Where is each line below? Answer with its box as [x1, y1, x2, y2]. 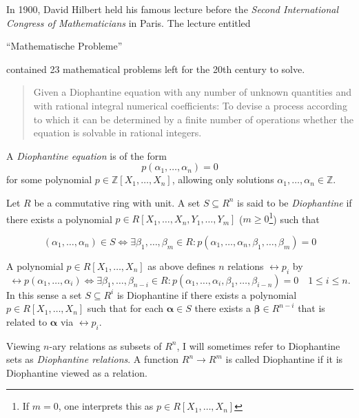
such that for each [87, 301, 163, 315]
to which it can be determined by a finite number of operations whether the [33, 112, 353, 126]
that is [298, 301, 325, 315]
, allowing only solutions [172, 172, 274, 187]
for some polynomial [6, 172, 92, 187]
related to [6, 314, 48, 328]
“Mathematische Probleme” [6, 39, 123, 53]
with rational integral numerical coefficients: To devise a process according [33, 98, 347, 112]
